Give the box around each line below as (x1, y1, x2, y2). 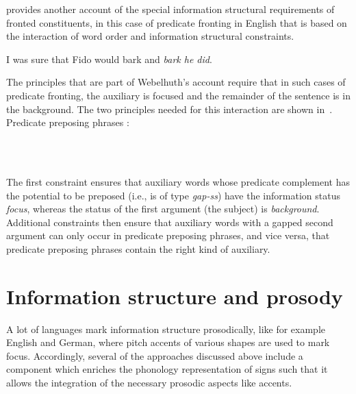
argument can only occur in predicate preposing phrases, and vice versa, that (6, 228, 330, 243)
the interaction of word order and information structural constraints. (6, 29, 294, 43)
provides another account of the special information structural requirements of (6, 2, 335, 16)
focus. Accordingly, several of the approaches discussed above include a (6, 348, 303, 362)
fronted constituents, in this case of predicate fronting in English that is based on (6, 15, 347, 29)
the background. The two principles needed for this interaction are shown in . (6, 101, 333, 116)
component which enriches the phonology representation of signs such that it (6, 362, 328, 376)
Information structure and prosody (6, 282, 343, 310)
